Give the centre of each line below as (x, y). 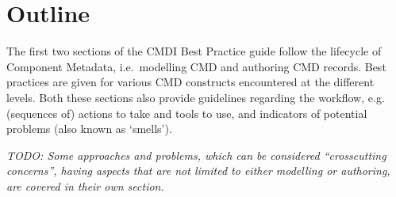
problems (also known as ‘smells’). (89, 129)
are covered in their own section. (85, 186)
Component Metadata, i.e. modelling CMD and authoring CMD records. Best (196, 66)
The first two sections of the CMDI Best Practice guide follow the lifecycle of (194, 51)
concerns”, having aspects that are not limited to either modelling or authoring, (198, 170)
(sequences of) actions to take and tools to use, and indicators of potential (187, 113)
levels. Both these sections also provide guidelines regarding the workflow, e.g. (196, 97)
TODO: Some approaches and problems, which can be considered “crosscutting (196, 155)
